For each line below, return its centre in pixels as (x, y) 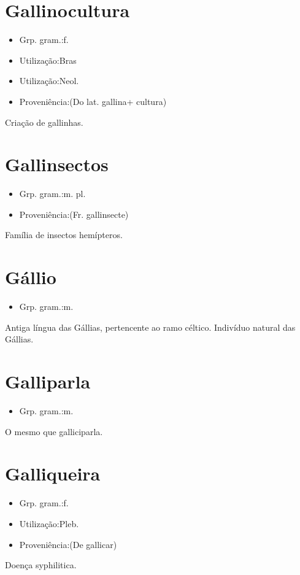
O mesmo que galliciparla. (54, 431)
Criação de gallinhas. (44, 122)
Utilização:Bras (48, 60)
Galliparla (48, 381)
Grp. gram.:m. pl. (52, 194)
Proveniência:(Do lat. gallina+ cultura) (93, 101)
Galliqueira (53, 473)
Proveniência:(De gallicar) (68, 544)
